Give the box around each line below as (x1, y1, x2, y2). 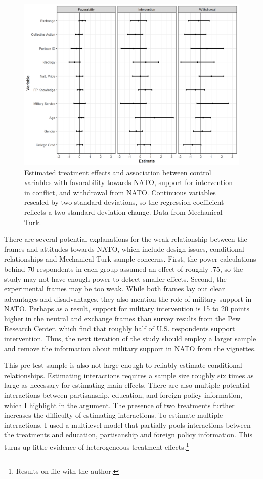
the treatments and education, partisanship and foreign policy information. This (4, 429, 252, 440)
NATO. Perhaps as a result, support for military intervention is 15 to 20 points (4, 303, 250, 314)
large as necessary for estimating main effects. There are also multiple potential (4, 380, 250, 390)
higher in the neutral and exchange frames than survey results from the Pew (4, 313, 241, 323)
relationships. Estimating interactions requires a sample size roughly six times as (4, 370, 254, 380)
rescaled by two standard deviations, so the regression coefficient (24, 197, 224, 207)
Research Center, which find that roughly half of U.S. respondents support (4, 323, 235, 334)
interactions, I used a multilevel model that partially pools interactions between (4, 419, 251, 430)
